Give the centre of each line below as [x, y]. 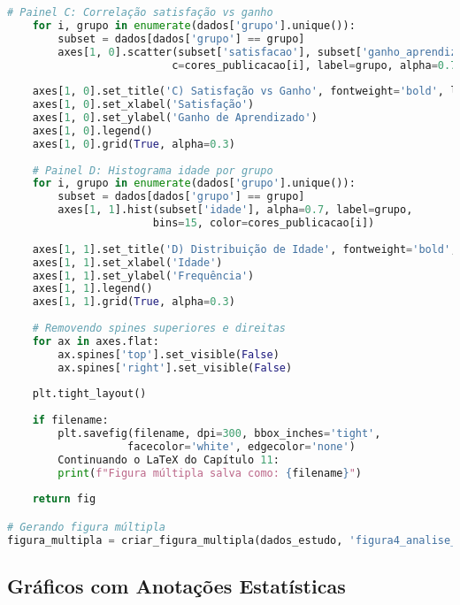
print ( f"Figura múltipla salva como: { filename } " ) [210, 473]
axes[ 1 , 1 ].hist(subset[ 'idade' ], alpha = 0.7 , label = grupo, [235, 210]
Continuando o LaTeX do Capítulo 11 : [169, 459]
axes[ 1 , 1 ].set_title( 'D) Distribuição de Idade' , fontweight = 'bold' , [245, 249]
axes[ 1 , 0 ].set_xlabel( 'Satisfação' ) [143, 105]
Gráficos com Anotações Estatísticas [176, 586]
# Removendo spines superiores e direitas [159, 328]
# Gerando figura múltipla [86, 527]
